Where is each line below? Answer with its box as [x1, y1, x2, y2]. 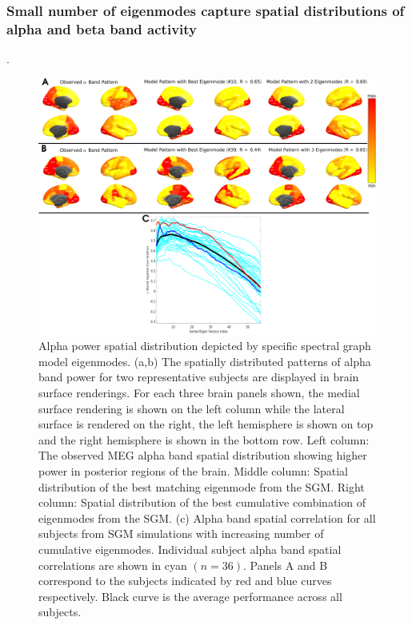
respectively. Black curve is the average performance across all [38, 587, 342, 604]
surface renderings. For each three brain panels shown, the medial [38, 384, 360, 400]
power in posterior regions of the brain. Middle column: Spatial [38, 462, 348, 479]
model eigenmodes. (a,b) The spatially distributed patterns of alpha [38, 352, 371, 369]
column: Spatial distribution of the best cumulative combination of [38, 494, 366, 511]
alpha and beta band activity [6, 18, 197, 38]
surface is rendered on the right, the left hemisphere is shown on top [38, 416, 374, 432]
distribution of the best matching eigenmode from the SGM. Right [38, 478, 365, 495]
